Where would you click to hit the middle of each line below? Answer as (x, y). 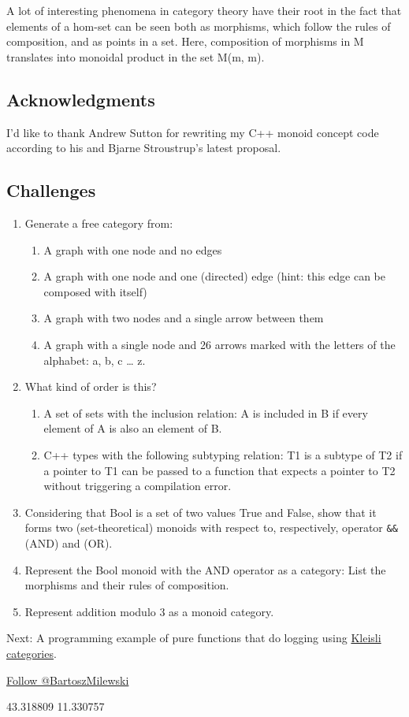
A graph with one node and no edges (133, 249)
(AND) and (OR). (69, 542)
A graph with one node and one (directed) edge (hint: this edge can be (214, 276)
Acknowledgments (81, 99)
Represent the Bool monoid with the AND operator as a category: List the (205, 569)
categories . (32, 653)
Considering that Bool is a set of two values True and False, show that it (201, 512)
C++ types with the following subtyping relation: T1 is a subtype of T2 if (223, 454)
